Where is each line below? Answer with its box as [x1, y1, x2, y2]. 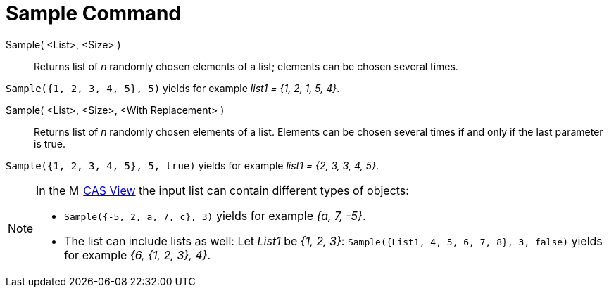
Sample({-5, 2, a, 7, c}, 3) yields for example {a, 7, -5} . [64, 208, 366, 223]
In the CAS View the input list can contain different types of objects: [36, 183, 409, 197]
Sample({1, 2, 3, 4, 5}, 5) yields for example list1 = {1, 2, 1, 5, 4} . [6, 82, 340, 94]
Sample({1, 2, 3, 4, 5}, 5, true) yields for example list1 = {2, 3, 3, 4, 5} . [6, 159, 379, 171]
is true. [34, 137, 66, 150]
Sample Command [6, 1, 182, 25]
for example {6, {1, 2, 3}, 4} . [64, 247, 211, 262]
